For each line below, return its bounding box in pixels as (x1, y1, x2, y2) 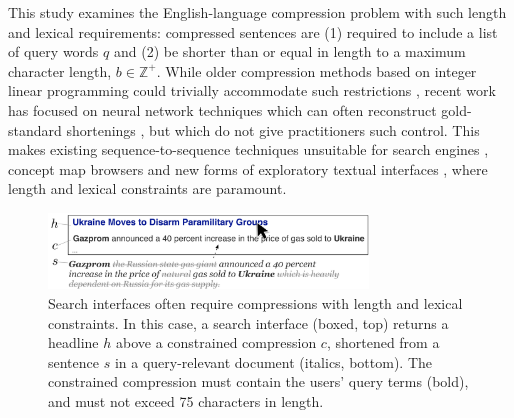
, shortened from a (326, 332, 440, 353)
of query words (8, 41, 99, 62)
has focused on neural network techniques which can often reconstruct (8, 99, 437, 120)
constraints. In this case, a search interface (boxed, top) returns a (48, 312, 449, 333)
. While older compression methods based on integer (156, 60, 477, 81)
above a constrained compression (115, 332, 317, 353)
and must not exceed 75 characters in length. (48, 391, 324, 412)
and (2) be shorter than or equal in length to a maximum (113, 41, 466, 62)
